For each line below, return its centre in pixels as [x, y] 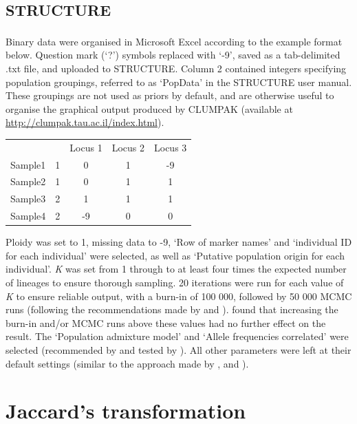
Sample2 [28, 181]
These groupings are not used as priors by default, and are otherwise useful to [170, 95]
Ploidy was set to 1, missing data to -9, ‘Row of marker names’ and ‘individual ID [179, 242]
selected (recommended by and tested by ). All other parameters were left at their [178, 349]
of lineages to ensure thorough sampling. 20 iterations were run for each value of [175, 283]
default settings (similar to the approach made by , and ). [127, 363]
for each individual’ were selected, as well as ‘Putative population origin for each [175, 255]
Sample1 [28, 164]
